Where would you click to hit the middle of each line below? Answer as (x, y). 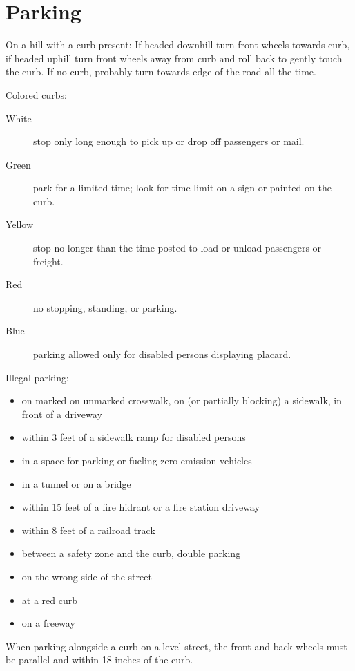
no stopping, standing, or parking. (105, 307)
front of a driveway (62, 414)
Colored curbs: (36, 94)
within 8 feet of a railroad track (88, 530)
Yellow (20, 224)
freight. (48, 261)
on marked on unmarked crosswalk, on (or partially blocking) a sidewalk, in (182, 400)
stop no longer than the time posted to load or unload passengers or (177, 248)
